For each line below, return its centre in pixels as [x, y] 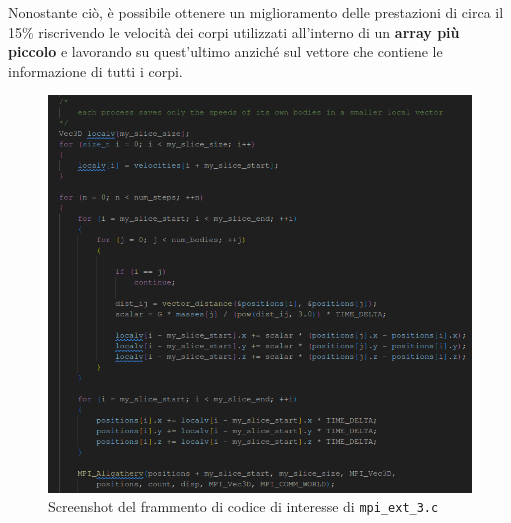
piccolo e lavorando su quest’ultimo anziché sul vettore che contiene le [225, 51]
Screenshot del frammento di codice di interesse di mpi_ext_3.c [243, 506]
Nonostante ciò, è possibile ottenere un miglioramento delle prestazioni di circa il [256, 12]
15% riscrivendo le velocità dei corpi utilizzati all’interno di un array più [234, 31]
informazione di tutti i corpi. [95, 70]
